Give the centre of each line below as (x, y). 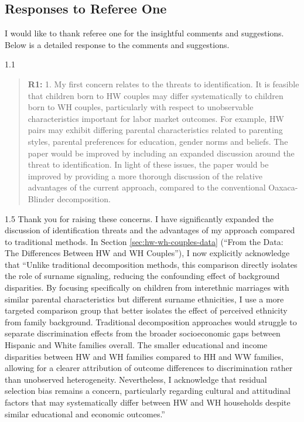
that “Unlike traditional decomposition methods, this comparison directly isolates (151, 264)
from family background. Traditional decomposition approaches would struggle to (151, 321)
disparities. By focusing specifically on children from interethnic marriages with (147, 287)
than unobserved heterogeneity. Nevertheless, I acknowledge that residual (136, 379)
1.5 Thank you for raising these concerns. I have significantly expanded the (139, 218)
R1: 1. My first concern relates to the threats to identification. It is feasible (163, 84)
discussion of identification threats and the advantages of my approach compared (150, 230)
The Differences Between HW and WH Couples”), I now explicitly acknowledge (147, 253)
